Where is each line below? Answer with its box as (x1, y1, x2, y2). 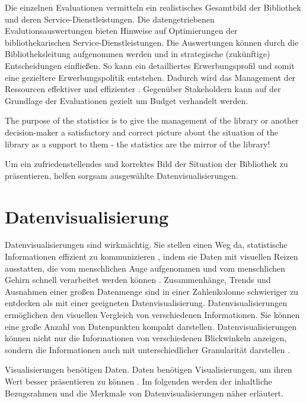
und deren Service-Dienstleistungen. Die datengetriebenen (5, 12, 215, 25)
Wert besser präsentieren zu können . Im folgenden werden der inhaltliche (5, 374, 272, 387)
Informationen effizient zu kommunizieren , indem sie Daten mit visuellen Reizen (5, 250, 298, 263)
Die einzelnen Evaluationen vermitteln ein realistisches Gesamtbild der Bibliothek (5, 1, 301, 13)
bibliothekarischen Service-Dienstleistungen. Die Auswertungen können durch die (5, 36, 299, 48)
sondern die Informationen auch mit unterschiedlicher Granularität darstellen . (5, 343, 290, 355)
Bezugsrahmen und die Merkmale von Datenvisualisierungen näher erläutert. (5, 386, 283, 399)
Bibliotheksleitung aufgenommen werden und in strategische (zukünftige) (5, 48, 270, 60)
